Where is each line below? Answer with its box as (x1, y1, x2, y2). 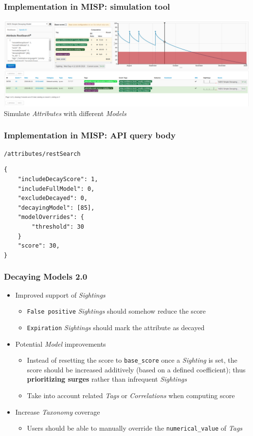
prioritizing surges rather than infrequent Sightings (27, 374, 187, 384)
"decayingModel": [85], (18, 204, 95, 211)
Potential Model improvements (15, 338, 106, 349)
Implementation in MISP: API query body (4, 129, 176, 141)
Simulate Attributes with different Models (4, 108, 126, 118)
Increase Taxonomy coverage (15, 406, 100, 417)
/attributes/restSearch (4, 150, 81, 157)
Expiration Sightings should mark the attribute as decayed (27, 322, 205, 332)
